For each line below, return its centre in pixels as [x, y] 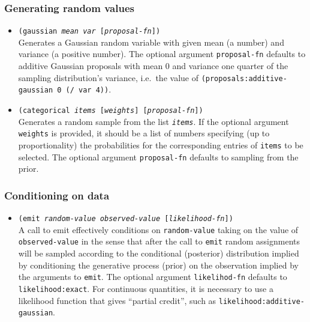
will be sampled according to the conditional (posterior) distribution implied [159, 253]
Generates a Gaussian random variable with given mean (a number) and [151, 42]
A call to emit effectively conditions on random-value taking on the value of [158, 229]
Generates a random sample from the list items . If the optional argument [154, 121]
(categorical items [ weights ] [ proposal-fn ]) [111, 111]
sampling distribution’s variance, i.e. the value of [108, 77]
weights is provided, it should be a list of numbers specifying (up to [144, 133]
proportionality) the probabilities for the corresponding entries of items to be [161, 145]
